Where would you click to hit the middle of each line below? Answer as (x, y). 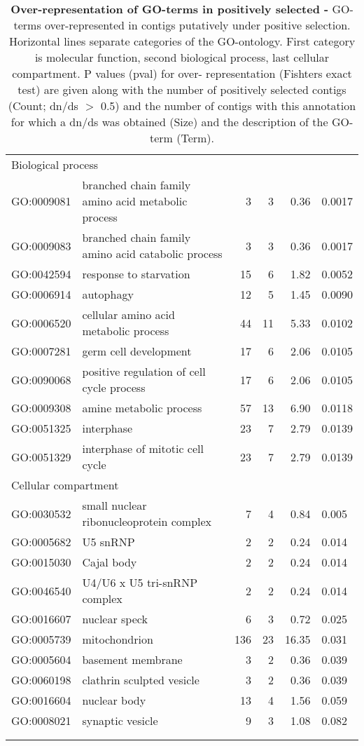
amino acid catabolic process (152, 253)
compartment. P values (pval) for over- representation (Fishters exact (182, 73)
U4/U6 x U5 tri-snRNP (140, 582)
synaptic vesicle (120, 720)
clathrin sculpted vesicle (141, 680)
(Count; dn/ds (43, 106)
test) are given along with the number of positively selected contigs (182, 89)
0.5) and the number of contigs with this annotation (228, 106)
